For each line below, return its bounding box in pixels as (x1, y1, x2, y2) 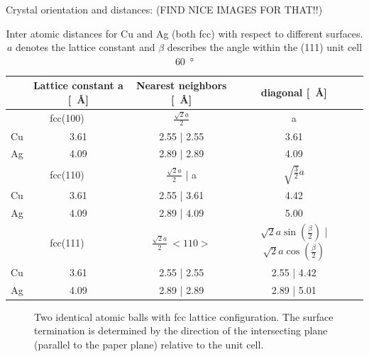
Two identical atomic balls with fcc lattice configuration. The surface (34, 309, 334, 324)
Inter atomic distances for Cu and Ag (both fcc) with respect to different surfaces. (6, 25, 363, 40)
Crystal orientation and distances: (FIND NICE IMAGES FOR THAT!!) (6, 2, 323, 16)
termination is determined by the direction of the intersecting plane (34, 323, 328, 338)
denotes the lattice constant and (15, 40, 155, 55)
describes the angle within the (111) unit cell (167, 40, 363, 55)
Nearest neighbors (136, 78, 227, 93)
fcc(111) (50, 234, 84, 249)
